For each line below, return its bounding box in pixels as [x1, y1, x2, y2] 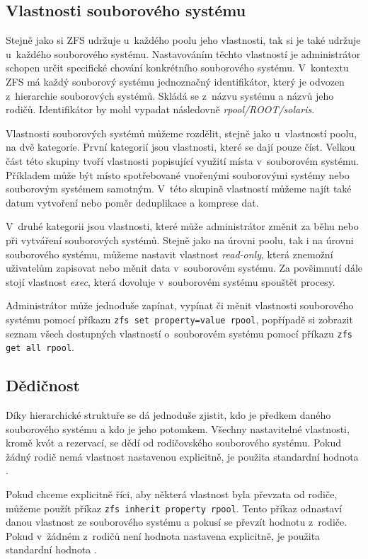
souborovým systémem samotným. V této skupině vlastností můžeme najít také [6, 181, 352, 196]
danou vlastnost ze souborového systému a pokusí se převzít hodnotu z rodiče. [6, 514, 347, 529]
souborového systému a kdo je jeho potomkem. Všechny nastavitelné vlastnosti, [6, 421, 350, 436]
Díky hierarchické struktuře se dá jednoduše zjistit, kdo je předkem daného [6, 408, 331, 422]
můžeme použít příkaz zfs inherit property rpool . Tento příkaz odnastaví [6, 500, 343, 515]
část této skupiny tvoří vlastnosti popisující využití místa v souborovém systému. [6, 153, 359, 168]
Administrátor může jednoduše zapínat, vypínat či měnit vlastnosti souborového [6, 298, 354, 313]
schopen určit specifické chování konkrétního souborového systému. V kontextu [6, 60, 349, 75]
